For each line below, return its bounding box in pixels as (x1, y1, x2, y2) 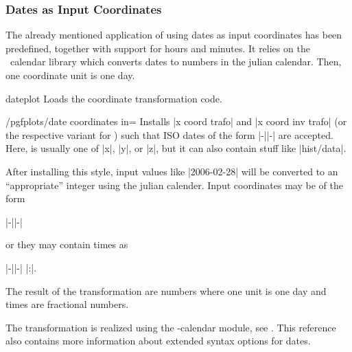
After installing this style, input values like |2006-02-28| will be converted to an (5, 164, 338, 178)
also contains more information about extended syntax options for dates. (5, 333, 311, 348)
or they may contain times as (5, 237, 128, 252)
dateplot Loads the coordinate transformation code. (5, 91, 222, 105)
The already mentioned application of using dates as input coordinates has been (5, 27, 342, 42)
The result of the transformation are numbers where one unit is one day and (5, 283, 327, 298)
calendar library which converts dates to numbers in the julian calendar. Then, (10, 54, 342, 69)
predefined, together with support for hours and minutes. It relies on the (5, 41, 310, 55)
